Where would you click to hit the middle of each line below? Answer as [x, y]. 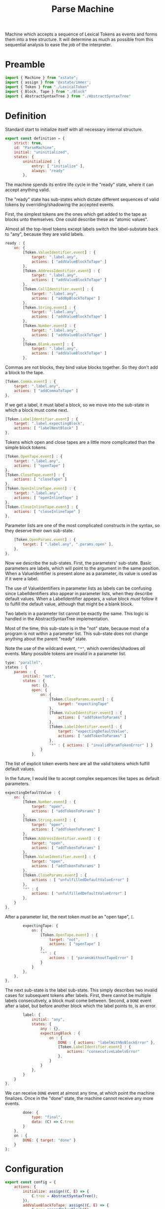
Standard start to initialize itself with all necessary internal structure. [74, 130]
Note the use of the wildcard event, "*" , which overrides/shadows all [75, 648]
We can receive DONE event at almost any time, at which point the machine [80, 1093]
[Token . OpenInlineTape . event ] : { [41, 489]
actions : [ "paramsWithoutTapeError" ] [91, 958]
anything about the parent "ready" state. [46, 639]
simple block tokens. [26, 448]
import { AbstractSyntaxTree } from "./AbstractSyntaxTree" [68, 96]
